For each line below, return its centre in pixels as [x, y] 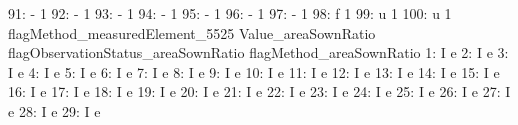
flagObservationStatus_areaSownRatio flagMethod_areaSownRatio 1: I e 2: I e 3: [258, 52]
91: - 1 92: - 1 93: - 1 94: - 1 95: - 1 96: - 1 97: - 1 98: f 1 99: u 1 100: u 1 [230, 13]
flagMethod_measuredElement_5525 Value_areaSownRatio [192, 32]
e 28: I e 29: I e [54, 110]
